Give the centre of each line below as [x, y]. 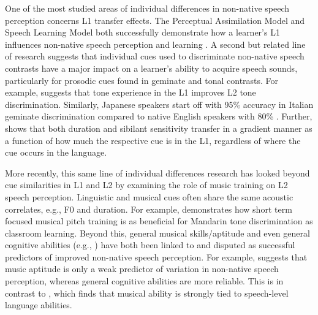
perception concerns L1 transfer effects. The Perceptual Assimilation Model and [155, 20]
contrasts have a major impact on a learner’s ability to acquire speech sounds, [151, 68]
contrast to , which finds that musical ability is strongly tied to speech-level [147, 293]
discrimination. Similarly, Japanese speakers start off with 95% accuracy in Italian [159, 104]
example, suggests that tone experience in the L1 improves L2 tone [131, 92]
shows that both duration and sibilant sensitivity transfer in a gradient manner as [159, 128]
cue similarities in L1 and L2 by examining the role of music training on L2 [146, 185]
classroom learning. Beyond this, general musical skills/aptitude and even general [157, 233]
